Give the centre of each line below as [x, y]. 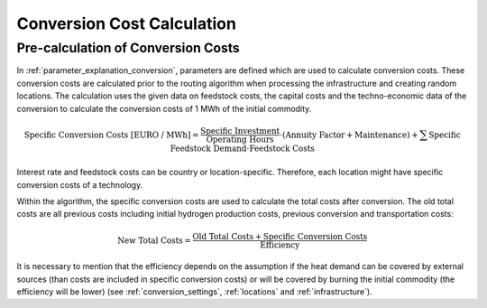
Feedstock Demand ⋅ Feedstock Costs [243, 148]
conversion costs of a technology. [80, 184]
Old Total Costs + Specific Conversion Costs [280, 236]
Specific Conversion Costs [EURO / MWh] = [111, 135]
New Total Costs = [154, 240]
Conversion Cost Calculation [126, 23]
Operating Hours [240, 139]
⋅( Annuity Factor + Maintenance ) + [349, 135]
